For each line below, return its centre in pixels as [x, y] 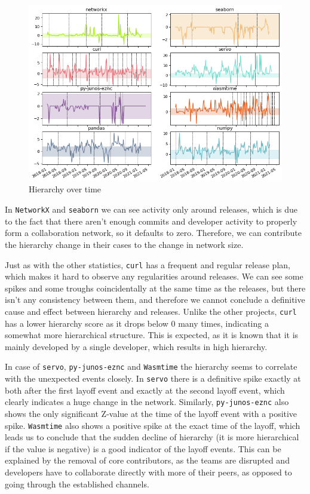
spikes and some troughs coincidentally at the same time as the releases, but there [155, 288]
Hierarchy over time [65, 189]
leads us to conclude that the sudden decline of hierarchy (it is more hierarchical [152, 437]
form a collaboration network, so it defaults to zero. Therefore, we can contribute [154, 233]
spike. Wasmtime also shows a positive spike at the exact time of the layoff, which [153, 425]
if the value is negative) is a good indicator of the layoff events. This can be [143, 448]
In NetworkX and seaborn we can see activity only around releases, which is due [151, 209]
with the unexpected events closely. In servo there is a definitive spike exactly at [153, 378]
